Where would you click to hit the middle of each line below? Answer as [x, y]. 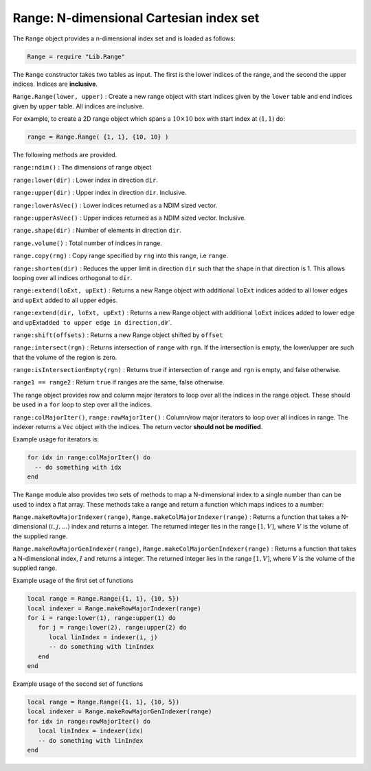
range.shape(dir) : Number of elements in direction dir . [97, 231]
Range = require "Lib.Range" [76, 56]
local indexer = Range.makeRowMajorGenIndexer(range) [120, 712]
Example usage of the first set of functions [73, 581]
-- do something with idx [78, 467]
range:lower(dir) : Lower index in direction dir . [85, 180]
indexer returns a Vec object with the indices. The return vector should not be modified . [138, 427]
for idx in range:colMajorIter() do [89, 458]
